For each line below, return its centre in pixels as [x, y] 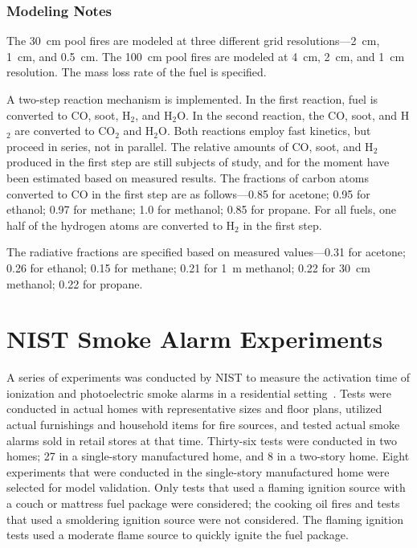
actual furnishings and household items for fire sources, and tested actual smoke [203, 425]
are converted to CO [65, 131]
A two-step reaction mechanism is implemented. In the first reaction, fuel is [192, 99]
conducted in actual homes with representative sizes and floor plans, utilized [194, 409]
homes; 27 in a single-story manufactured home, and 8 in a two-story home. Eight [208, 456]
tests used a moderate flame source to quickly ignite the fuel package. [178, 535]
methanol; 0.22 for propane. [75, 283]
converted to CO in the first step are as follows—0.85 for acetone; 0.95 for [188, 193]
